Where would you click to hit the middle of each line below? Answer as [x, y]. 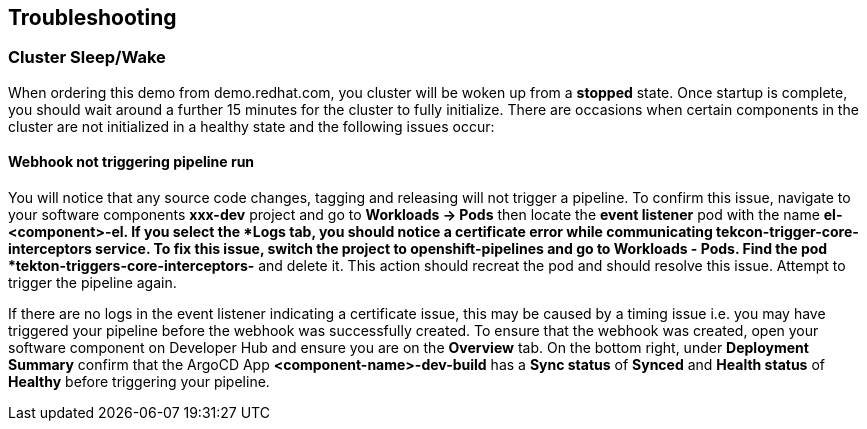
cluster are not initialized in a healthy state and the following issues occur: [251, 126]
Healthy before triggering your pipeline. [139, 382]
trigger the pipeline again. [92, 283]
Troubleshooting [92, 17]
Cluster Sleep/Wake [87, 57]
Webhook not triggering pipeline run [131, 162]
